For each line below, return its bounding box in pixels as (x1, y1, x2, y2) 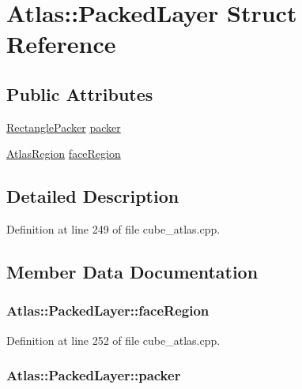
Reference (6, 28, 116, 60)
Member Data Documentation (6, 260, 259, 284)
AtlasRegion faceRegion (6, 145, 121, 162)
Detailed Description (6, 184, 179, 208)
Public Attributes (6, 81, 153, 106)
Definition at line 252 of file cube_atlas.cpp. (6, 331, 221, 348)
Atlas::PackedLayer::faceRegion (6, 301, 210, 320)
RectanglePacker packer (6, 118, 121, 135)
